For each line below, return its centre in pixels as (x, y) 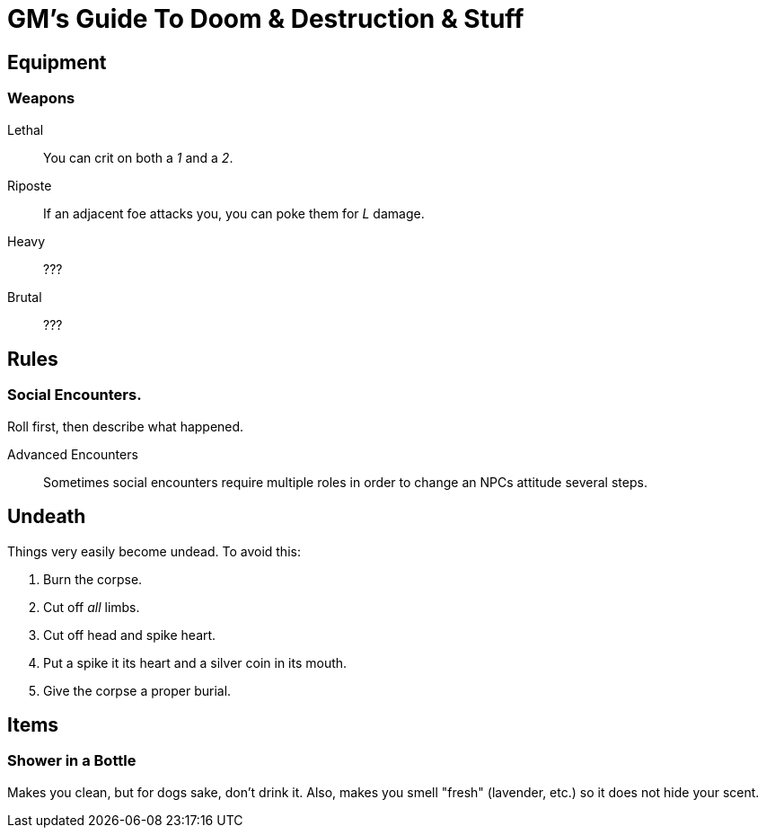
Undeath (47, 517)
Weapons (41, 98)
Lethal (26, 129)
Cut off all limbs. (92, 607)
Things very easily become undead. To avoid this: (154, 551)
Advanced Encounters (73, 454)
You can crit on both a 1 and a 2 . (138, 157)
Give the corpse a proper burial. (137, 690)
